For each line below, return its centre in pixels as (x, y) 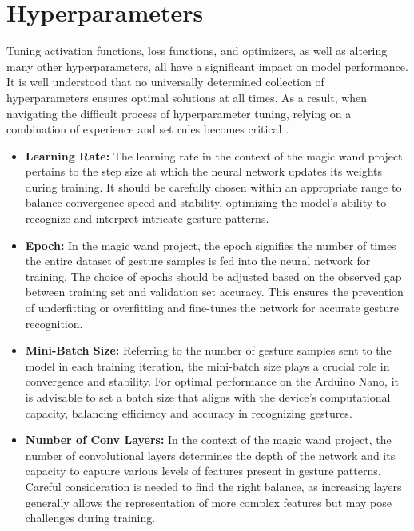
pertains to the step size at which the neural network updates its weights (204, 171)
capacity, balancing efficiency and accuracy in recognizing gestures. (189, 412)
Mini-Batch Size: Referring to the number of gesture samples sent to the (208, 350)
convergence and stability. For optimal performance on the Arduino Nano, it (212, 381)
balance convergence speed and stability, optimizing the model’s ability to (206, 202)
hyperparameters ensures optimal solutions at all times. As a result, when (187, 97)
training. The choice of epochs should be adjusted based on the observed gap (213, 276)
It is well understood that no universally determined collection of (165, 82)
